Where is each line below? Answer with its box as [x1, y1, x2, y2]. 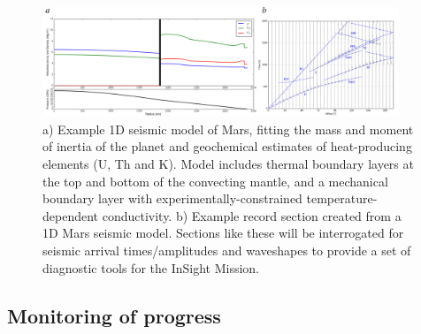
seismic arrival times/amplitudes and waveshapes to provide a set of [42, 241, 411, 260]
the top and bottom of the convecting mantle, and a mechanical [42, 171, 388, 190]
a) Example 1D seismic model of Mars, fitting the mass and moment [42, 119, 414, 138]
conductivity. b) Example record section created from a [102, 206, 402, 224]
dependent [42, 206, 99, 224]
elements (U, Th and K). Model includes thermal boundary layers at [42, 155, 414, 173]
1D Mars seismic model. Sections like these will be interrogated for [42, 224, 404, 242]
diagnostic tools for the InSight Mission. [42, 258, 259, 277]
